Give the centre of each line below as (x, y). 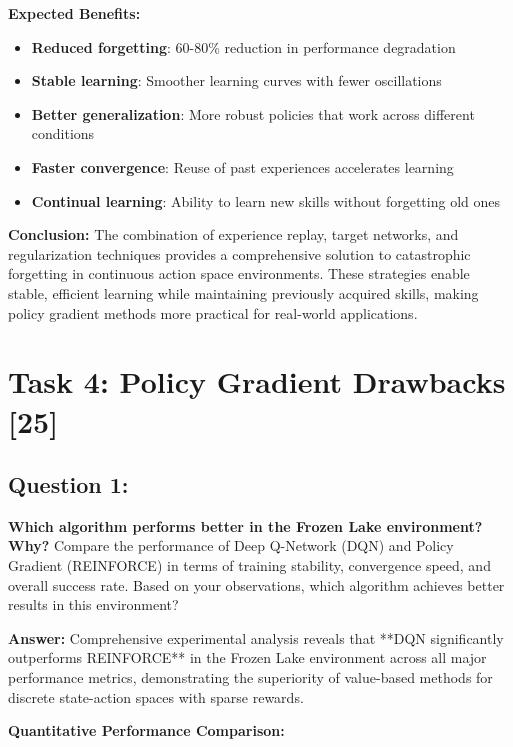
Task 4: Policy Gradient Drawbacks (257, 381)
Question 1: (68, 484)
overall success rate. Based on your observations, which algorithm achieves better (256, 584)
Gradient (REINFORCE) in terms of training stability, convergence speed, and (249, 565)
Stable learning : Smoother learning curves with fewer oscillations (236, 80)
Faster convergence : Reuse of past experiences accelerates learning (242, 166)
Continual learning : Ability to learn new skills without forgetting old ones (266, 200)
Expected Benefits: (74, 13)
